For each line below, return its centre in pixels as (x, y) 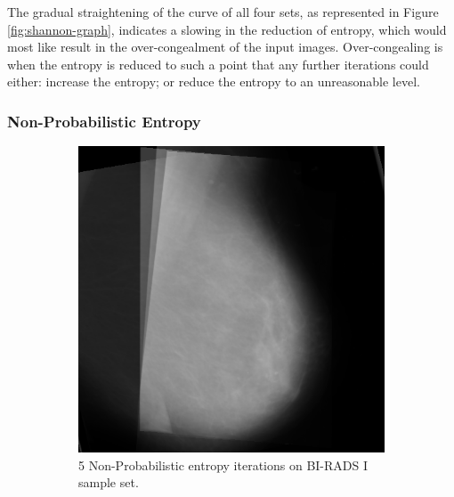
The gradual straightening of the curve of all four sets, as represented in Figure (223, 12)
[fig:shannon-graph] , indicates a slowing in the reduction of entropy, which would (227, 29)
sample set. (109, 482)
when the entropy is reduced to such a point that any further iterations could (218, 64)
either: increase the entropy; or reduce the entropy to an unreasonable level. (214, 81)
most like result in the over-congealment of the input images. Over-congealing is (225, 47)
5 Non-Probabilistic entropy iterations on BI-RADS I (223, 464)
